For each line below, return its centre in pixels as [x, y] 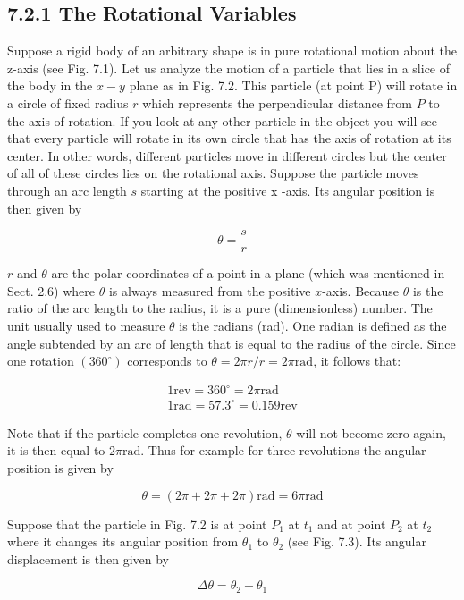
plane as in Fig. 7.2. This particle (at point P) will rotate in [293, 85]
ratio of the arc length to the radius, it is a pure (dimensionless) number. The [220, 308]
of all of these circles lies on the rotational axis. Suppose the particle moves [213, 173]
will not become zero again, [371, 432]
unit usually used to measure [86, 325]
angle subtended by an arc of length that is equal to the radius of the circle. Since [232, 343]
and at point [352, 524]
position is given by [60, 468]
